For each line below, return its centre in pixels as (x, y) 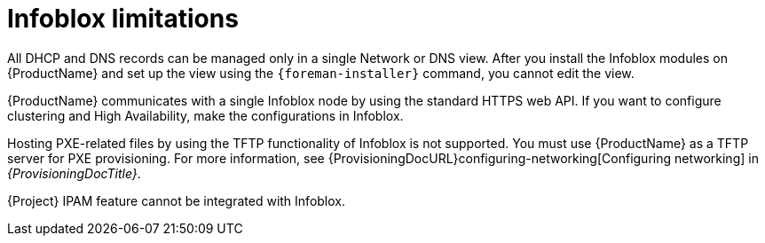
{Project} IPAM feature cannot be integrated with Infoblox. (177, 200)
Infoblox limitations (123, 19)
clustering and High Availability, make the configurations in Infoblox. (205, 115)
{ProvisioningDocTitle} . (74, 173)
